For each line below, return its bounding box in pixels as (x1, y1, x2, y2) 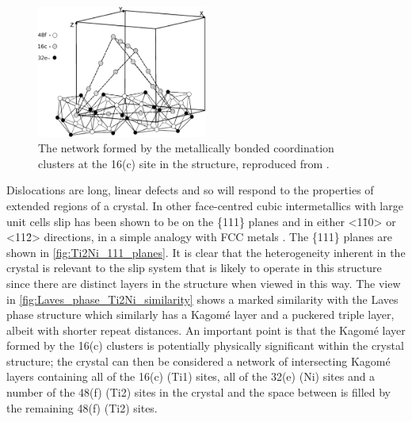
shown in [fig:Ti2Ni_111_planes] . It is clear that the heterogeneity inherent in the (6, 244, 406, 260)
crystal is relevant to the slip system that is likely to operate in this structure (6, 259, 382, 276)
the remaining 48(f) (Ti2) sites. (6, 399, 158, 416)
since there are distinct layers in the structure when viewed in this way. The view (6, 274, 401, 291)
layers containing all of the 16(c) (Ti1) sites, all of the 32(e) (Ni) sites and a (6, 368, 376, 385)
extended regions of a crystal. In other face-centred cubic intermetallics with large (6, 197, 403, 213)
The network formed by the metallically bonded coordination (38, 140, 334, 156)
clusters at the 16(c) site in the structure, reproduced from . (38, 155, 330, 171)
